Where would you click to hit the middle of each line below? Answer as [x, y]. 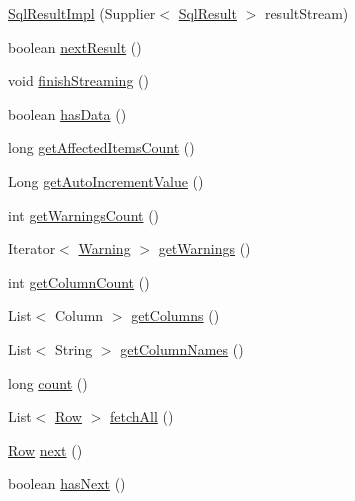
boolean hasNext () [67, 483]
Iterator [32, 248]
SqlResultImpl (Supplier [82, 13]
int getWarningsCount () [84, 214]
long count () [48, 382]
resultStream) [306, 13]
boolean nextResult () [75, 46]
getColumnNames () [182, 348]
